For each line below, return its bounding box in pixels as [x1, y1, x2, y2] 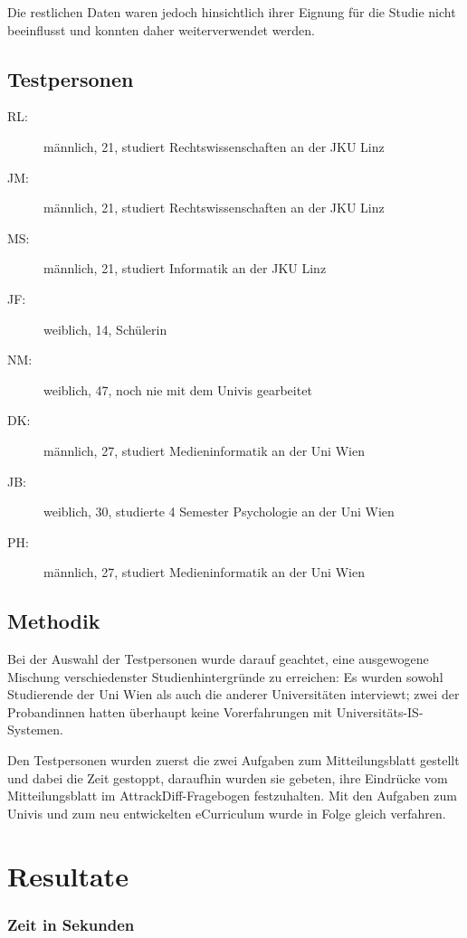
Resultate [7, 857, 129, 894]
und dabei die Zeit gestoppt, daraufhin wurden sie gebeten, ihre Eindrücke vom [7, 768, 448, 787]
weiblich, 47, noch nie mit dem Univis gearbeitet [43, 380, 312, 399]
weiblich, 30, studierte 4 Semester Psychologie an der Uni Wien [43, 502, 395, 521]
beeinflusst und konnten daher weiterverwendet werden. [7, 20, 315, 39]
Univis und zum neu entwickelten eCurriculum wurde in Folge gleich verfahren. [7, 803, 446, 822]
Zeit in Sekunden [7, 913, 135, 935]
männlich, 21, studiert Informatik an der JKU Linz [43, 259, 327, 278]
